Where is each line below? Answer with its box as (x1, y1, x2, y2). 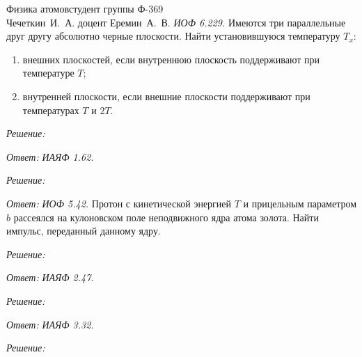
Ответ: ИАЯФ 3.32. (6, 317, 94, 331)
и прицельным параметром (243, 196, 357, 210)
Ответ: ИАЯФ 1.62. (6, 149, 94, 164)
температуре (22, 65, 74, 80)
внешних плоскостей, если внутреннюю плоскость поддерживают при (22, 51, 320, 66)
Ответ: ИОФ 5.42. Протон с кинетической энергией (6, 196, 232, 210)
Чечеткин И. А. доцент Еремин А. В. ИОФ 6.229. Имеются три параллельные (6, 15, 346, 29)
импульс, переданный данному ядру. (6, 223, 161, 238)
